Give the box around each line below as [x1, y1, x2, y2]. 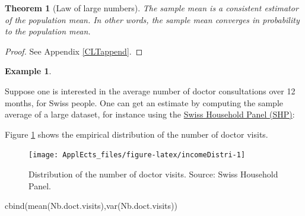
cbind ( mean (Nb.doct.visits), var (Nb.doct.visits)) [5, 199, 177, 212]
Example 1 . [5, 65, 52, 77]
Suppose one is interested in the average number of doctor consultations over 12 [5, 84, 296, 97]
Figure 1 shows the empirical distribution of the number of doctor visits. [5, 128, 268, 140]
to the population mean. [5, 25, 91, 37]
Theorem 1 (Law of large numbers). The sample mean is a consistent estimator [5, 2, 298, 14]
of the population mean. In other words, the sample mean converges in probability [5, 13, 300, 26]
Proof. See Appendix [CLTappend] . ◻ [5, 45, 143, 57]
